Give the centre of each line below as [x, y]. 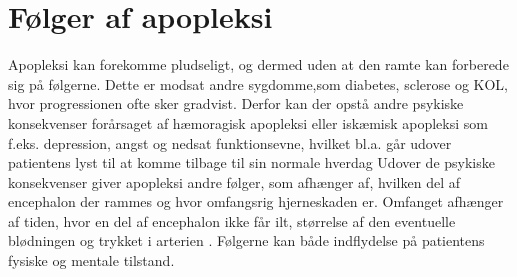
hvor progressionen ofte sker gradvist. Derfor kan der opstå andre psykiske [236, 103]
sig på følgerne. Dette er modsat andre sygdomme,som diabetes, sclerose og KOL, [258, 83]
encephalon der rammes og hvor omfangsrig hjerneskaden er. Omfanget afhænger [256, 201]
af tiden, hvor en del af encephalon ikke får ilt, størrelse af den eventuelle [232, 220]
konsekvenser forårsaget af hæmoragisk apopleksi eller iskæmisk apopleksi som [248, 122]
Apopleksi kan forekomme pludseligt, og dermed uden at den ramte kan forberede [258, 64]
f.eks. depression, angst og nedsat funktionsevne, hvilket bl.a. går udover [230, 142]
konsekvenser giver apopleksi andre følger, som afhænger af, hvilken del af [234, 181]
